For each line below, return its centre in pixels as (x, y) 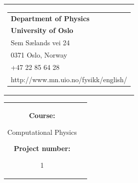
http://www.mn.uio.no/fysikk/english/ (69, 79)
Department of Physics (50, 18)
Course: (42, 115)
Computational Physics (42, 132)
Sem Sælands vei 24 (40, 43)
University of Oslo (42, 30)
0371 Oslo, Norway (39, 55)
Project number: (42, 148)
